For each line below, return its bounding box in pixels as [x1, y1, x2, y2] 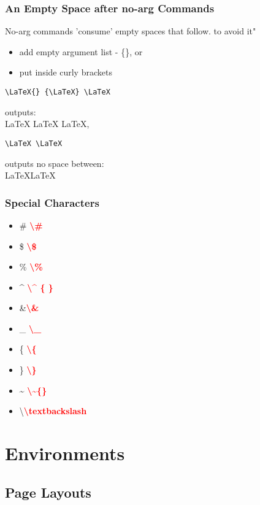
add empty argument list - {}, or [19, 45, 143, 58]
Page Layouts [5, 482, 91, 501]
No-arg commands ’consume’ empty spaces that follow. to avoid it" [5, 25, 256, 37]
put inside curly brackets [19, 66, 112, 79]
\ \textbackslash [19, 404, 87, 417]
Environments [5, 441, 125, 466]
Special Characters [5, 195, 99, 210]
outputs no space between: [5, 156, 104, 169]
